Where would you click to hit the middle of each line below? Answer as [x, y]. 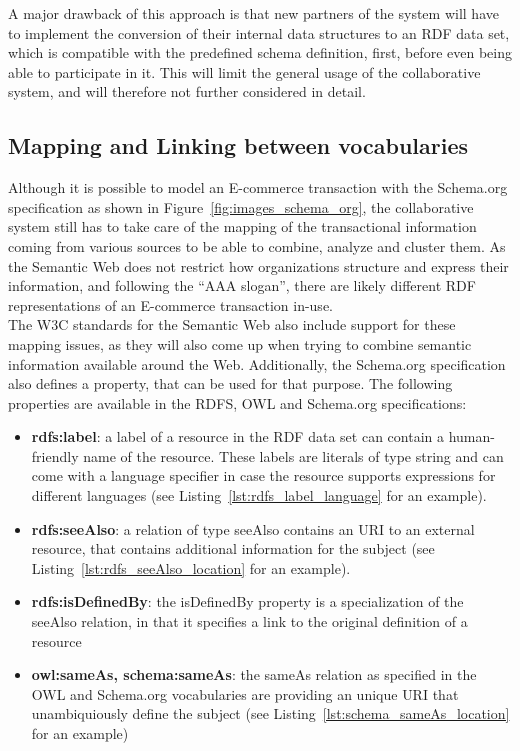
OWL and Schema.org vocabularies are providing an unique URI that [245, 693]
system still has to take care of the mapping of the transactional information [242, 226]
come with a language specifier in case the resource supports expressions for [263, 475]
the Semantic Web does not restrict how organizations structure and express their [258, 265]
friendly [55, 455]
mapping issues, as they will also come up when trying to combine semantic [240, 343]
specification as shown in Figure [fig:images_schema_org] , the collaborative [241, 206]
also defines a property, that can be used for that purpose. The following [230, 383]
